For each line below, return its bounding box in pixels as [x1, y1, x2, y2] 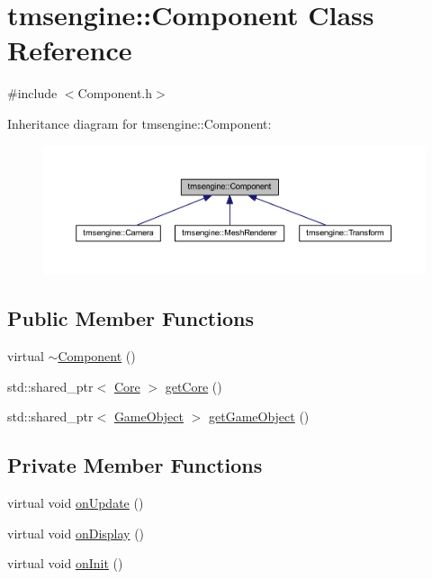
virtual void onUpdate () [7, 493, 144, 512]
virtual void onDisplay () [7, 523, 145, 542]
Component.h [77, 84, 153, 103]
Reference [7, 32, 132, 68]
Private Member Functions [7, 451, 263, 479]
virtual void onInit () [7, 554, 123, 573]
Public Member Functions [7, 304, 254, 332]
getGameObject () [208, 407, 310, 426]
